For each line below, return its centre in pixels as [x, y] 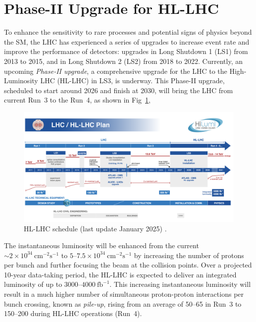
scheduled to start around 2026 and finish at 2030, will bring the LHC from [119, 90]
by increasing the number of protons [189, 255]
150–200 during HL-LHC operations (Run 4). [73, 313]
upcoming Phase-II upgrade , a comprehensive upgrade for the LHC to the [116, 71]
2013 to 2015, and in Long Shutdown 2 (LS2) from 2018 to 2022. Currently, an [123, 61]
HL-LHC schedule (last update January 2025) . [95, 229]
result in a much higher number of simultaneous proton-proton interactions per [124, 294]
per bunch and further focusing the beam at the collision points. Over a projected [128, 265]
